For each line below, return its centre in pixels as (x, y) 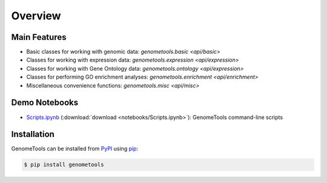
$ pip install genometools (64, 165)
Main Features (39, 37)
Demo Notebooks (45, 103)
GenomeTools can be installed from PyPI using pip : (75, 149)
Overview (36, 16)
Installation (33, 134)
